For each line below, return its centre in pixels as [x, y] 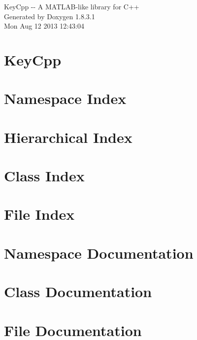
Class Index [44, 176]
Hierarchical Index [68, 137]
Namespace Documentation [99, 253]
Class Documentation [78, 291]
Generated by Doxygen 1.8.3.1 [49, 16]
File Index [39, 214]
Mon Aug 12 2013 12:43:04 [44, 26]
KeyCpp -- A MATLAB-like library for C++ [72, 6]
